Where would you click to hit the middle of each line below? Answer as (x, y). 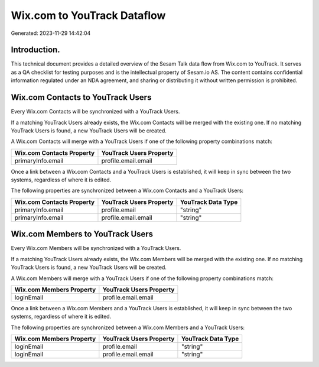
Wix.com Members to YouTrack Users (82, 234)
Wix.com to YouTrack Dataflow (88, 15)
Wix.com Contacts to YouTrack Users (81, 98)
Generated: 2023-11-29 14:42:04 (51, 33)
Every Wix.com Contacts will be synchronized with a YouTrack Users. (95, 112)
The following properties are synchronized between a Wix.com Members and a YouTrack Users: (128, 327)
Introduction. (35, 50)
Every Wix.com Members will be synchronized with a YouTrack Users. (96, 248)
